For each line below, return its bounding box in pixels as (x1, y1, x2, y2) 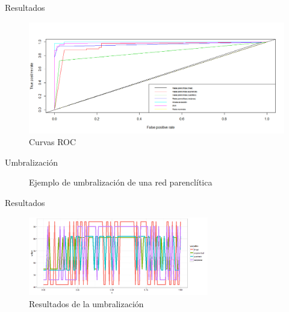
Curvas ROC (29, 136, 76, 148)
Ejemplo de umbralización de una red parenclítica (29, 176, 213, 189)
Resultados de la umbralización (29, 297, 144, 310)
